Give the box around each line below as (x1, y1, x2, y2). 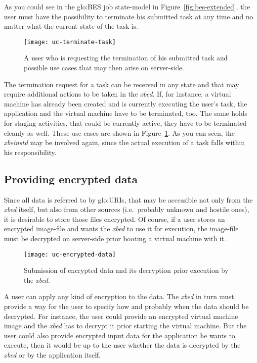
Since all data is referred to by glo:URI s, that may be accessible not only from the (4, 194, 253, 205)
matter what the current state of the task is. (4, 21, 138, 31)
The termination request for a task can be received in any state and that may (4, 79, 239, 89)
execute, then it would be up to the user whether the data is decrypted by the (4, 340, 241, 350)
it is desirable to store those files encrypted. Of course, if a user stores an (4, 213, 225, 224)
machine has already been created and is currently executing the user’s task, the (4, 98, 247, 108)
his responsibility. (4, 147, 57, 157)
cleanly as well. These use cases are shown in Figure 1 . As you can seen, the (4, 127, 235, 138)
